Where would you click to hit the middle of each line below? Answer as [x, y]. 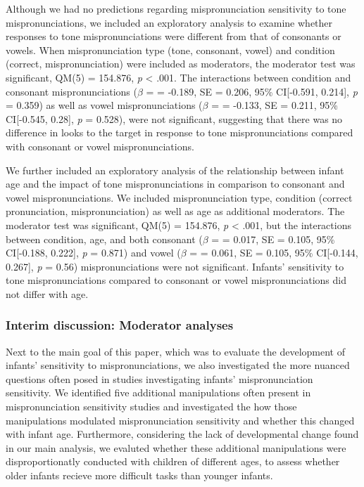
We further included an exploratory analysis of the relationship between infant [175, 170]
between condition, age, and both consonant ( [104, 239]
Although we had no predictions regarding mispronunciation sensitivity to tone [176, 8]
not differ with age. [47, 293]
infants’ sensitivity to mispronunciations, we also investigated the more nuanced [178, 365]
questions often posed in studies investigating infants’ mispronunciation [159, 378]
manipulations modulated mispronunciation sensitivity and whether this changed [180, 420]
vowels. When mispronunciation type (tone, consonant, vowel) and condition [170, 50]
